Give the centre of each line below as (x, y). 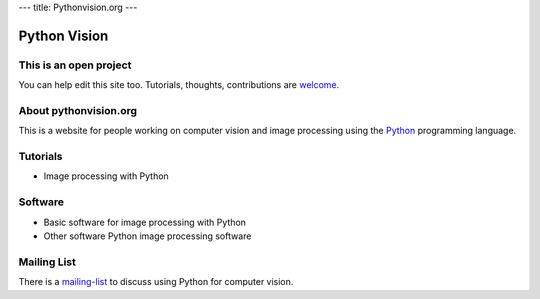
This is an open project (75, 65)
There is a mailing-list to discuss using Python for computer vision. (156, 282)
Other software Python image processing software (147, 236)
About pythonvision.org (78, 110)
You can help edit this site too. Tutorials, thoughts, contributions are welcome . (179, 85)
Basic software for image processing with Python (145, 222)
